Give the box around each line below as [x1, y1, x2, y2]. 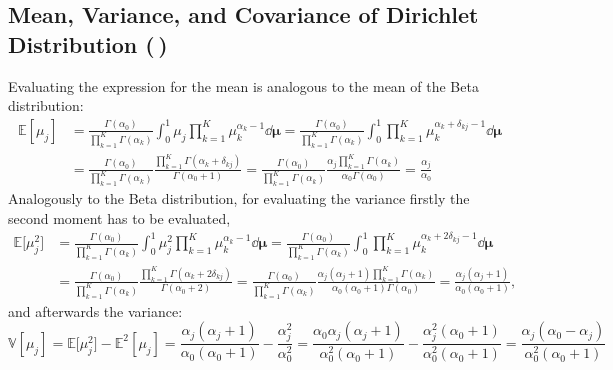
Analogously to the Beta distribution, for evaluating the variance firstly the [8, 188, 470, 209]
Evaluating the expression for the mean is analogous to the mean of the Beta [8, 75, 479, 96]
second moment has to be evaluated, [8, 208, 231, 229]
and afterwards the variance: [8, 300, 183, 321]
